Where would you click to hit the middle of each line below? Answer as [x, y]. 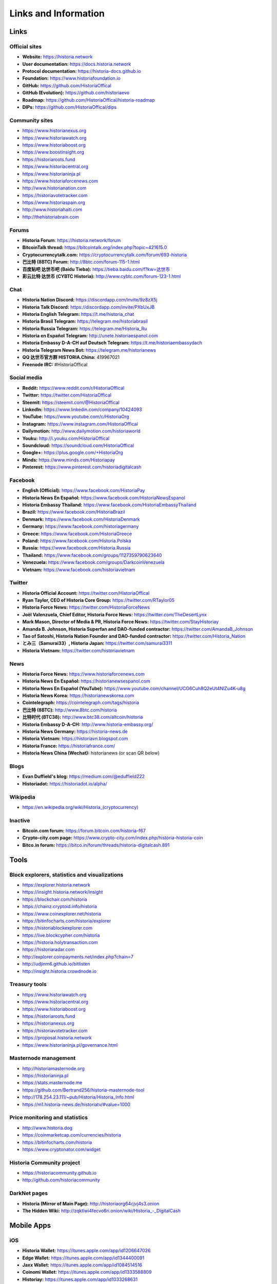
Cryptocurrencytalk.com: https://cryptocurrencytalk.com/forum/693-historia [105, 255]
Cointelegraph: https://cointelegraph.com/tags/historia [81, 703]
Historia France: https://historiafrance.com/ [69, 746]
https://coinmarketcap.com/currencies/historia [72, 1135]
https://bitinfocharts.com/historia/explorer [67, 921]
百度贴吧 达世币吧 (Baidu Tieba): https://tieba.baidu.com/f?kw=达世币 [96, 269]
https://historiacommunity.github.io [60, 1173]
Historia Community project [45, 1162]
